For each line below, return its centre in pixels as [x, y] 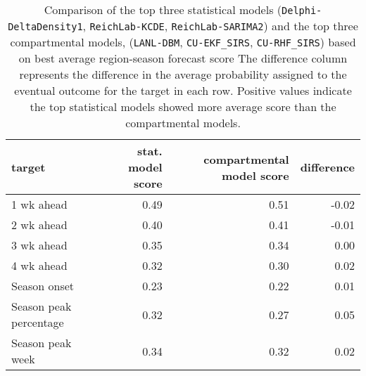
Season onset [43, 286]
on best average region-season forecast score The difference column [183, 58]
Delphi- [302, 11]
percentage [38, 322]
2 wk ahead [39, 225]
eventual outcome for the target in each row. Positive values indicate [183, 90]
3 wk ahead [39, 245]
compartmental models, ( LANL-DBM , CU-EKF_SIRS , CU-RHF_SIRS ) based [183, 42]
